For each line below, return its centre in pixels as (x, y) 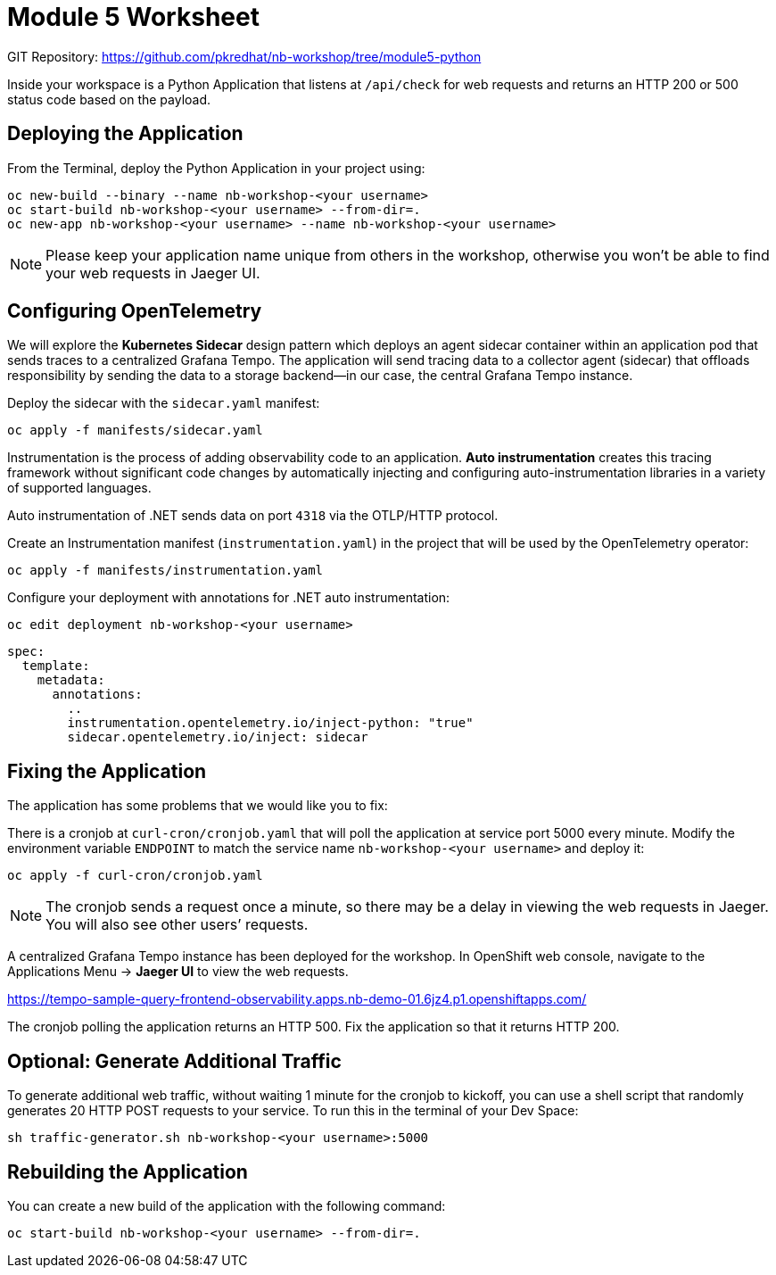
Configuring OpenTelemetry (135, 311)
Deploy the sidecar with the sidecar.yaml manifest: (164, 403)
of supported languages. (79, 488)
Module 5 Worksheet (133, 17)
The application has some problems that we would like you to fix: (198, 806)
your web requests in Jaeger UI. (153, 273)
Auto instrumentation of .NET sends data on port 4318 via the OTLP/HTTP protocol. (253, 516)
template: (56, 666)
